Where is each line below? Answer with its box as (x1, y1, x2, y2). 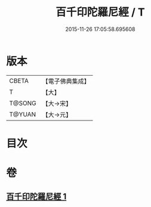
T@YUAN (9, 110, 36, 118)
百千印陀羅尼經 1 (6, 191, 67, 202)
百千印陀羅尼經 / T (56, 5, 145, 19)
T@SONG (9, 99, 37, 107)
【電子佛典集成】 (42, 77, 91, 85)
